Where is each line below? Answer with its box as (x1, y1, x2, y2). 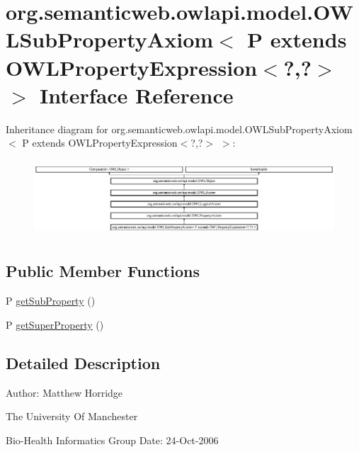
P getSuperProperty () (6, 317, 104, 332)
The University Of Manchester (6, 409, 138, 424)
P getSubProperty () (6, 293, 96, 308)
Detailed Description (6, 351, 161, 373)
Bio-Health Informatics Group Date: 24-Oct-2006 (6, 432, 219, 447)
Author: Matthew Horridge (6, 385, 123, 400)
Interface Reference (40, 80, 234, 109)
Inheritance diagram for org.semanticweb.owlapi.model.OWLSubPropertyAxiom (6, 121, 353, 136)
